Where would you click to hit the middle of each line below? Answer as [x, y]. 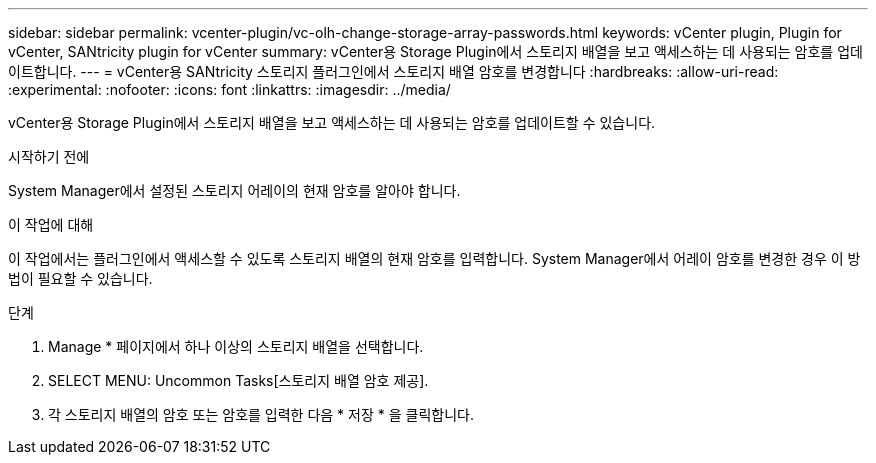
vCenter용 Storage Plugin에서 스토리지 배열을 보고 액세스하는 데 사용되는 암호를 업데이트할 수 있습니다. [332, 122]
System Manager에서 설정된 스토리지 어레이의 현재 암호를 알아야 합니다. [234, 190]
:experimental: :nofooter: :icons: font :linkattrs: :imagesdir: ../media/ [229, 89]
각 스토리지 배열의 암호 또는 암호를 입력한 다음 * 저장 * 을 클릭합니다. [261, 414]
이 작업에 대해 [51, 224]
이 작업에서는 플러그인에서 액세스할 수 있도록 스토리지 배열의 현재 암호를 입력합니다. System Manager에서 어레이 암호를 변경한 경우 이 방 [434, 258]
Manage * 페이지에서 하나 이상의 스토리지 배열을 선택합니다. [236, 346]
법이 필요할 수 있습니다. [80, 278]
